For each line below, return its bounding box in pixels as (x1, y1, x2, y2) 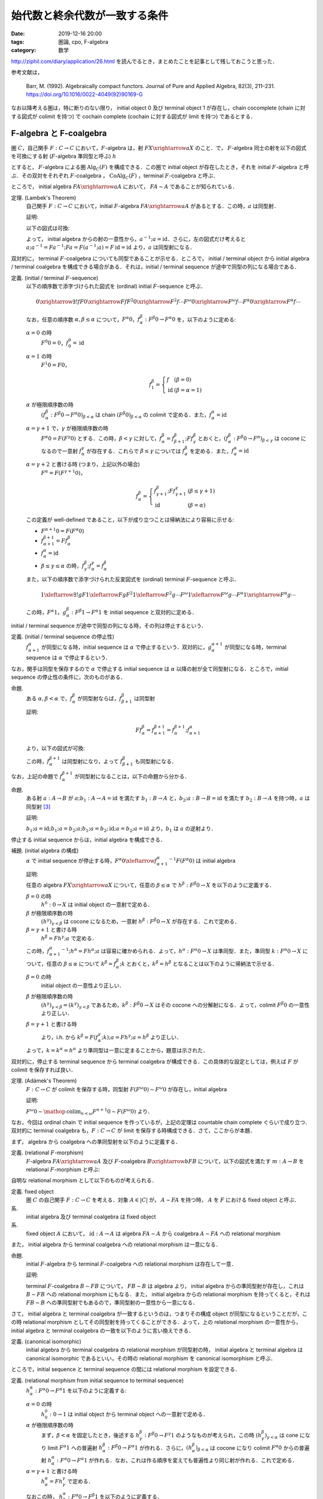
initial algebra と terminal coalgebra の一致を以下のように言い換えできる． (11, 1327, 194, 1334)
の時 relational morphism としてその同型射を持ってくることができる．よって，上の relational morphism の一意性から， (11, 1319, 301, 1326)
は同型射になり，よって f (62, 757, 123, 764)
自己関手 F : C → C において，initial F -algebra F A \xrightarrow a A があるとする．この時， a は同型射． (26, 202, 279, 209)
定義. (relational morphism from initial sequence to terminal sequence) (11, 1377, 184, 1384)
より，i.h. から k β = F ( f (41, 1033, 99, 1040)
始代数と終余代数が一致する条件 (11, 9, 169, 22)
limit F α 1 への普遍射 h (47, 1443, 103, 1451)
